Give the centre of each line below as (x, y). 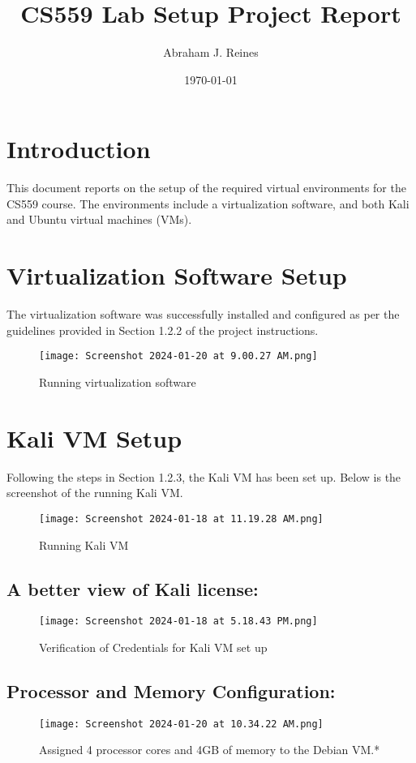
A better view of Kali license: (133, 588)
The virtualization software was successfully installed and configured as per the (203, 314)
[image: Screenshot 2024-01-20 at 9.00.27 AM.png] (178, 356)
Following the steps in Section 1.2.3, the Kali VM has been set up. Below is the (204, 476)
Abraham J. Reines (211, 52)
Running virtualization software (118, 382)
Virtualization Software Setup (177, 275)
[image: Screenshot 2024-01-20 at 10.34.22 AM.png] (181, 724)
